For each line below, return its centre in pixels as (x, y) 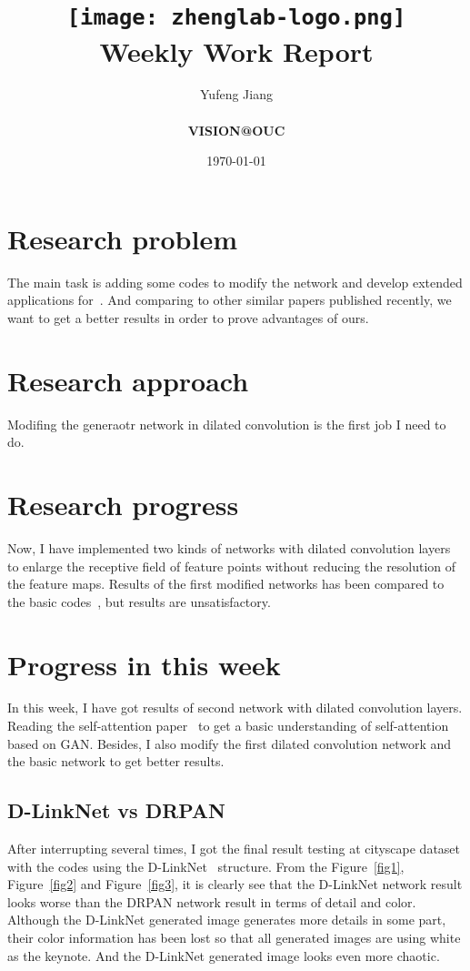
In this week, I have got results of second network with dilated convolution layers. (235, 708)
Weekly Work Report (236, 51)
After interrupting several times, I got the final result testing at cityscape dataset (234, 849)
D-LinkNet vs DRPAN (116, 810)
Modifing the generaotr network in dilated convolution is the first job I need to (227, 424)
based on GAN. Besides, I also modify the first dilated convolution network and (230, 743)
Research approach (128, 380)
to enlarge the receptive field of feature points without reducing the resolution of (232, 566)
